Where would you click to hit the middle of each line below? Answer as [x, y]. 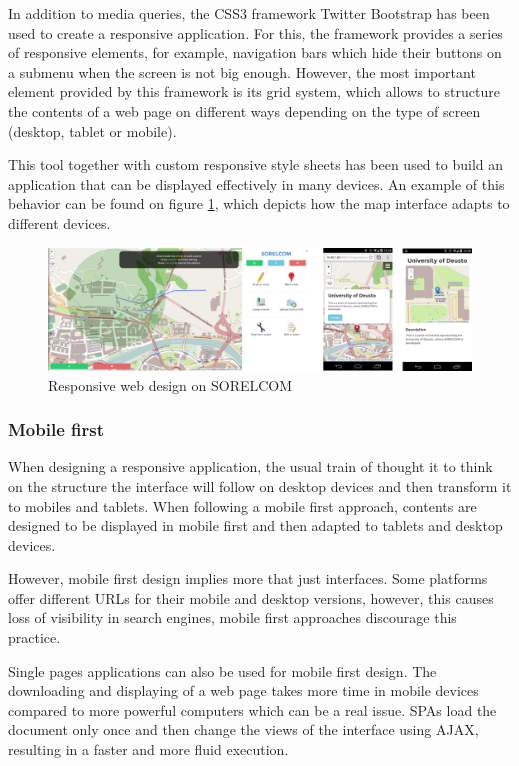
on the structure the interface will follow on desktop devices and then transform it [260, 485]
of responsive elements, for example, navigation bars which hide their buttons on [255, 52]
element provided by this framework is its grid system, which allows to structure [254, 91]
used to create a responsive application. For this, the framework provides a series [255, 32]
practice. [34, 637]
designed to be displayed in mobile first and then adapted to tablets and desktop [255, 525]
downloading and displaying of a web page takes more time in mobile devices [243, 690]
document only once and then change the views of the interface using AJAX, [243, 729]
